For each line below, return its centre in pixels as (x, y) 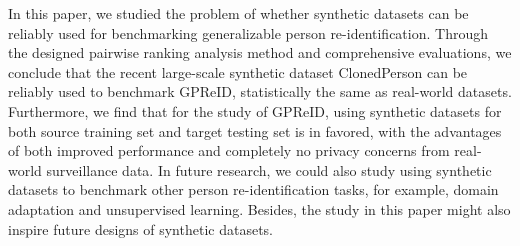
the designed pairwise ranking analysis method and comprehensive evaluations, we (260, 52)
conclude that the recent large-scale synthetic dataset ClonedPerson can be (238, 71)
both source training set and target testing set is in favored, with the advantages (255, 130)
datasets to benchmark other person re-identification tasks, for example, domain (253, 189)
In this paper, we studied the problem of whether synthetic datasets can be (238, 13)
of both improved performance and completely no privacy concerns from (229, 150)
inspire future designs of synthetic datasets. (140, 228)
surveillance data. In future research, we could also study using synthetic (269, 169)
